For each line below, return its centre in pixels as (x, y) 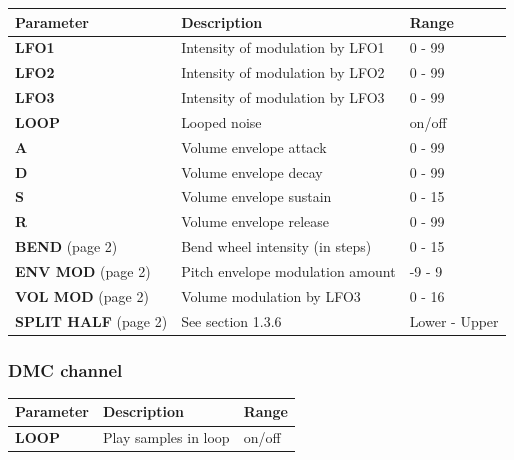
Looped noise (221, 121)
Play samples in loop (166, 437)
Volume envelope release (255, 221)
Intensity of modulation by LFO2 (283, 72)
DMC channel (65, 369)
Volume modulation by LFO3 (271, 295)
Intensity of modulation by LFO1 (283, 47)
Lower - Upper (454, 320)
